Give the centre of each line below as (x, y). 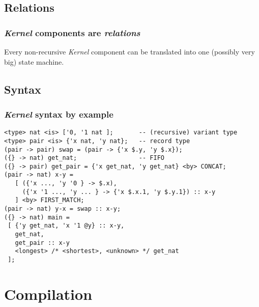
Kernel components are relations (72, 32)
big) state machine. (34, 61)
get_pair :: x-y (42, 243)
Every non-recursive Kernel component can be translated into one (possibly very (129, 51)
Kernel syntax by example (59, 114)
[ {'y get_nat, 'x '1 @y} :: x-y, (66, 226)
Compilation (48, 294)
